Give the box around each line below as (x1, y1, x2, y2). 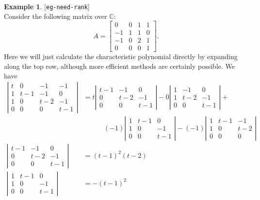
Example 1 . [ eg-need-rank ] (4, 1, 90, 11)
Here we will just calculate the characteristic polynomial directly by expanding (4, 51, 238, 62)
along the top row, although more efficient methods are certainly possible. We (4, 61, 235, 71)
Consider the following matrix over (4, 11, 107, 21)
